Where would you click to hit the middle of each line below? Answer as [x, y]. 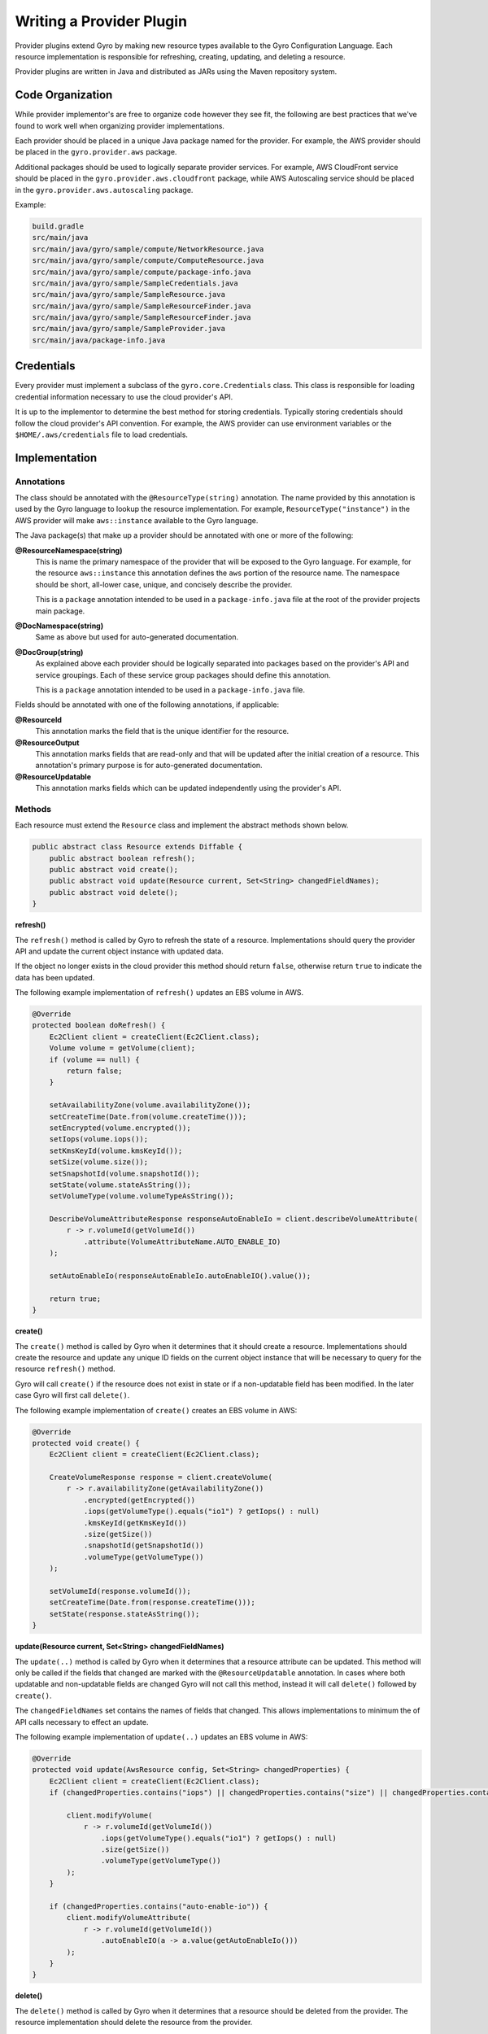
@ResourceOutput [47, 742]
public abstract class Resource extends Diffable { [137, 847]
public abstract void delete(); [114, 892]
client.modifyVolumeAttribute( [129, 1918]
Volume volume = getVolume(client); [122, 1048]
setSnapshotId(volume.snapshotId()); [124, 1173]
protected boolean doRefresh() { [99, 1026]
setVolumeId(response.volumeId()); [120, 1591]
